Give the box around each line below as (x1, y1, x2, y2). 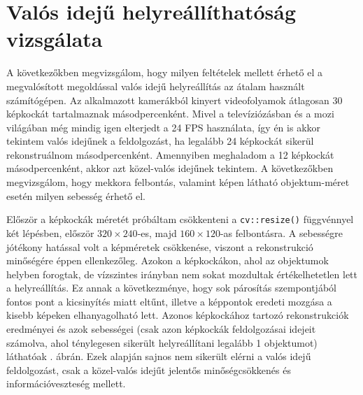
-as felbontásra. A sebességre (220, 225, 343, 240)
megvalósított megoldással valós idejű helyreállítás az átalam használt (6, 78, 305, 93)
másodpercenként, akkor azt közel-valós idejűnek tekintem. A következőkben (6, 161, 334, 175)
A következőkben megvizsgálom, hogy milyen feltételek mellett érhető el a (6, 65, 322, 80)
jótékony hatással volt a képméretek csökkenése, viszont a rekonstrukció (6, 239, 313, 254)
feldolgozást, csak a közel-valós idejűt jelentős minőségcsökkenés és (6, 362, 291, 377)
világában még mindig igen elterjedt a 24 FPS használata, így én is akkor (6, 120, 321, 134)
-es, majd (137, 225, 177, 240)
